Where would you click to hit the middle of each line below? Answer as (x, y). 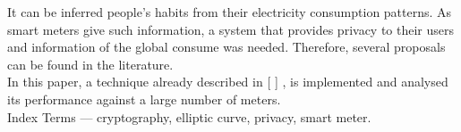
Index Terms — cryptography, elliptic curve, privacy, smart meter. (189, 116)
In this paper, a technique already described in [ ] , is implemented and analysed (228, 82)
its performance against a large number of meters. (144, 99)
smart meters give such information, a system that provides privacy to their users (231, 29)
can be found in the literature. (90, 64)
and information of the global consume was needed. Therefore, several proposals (226, 47)
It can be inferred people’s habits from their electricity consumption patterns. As (230, 12)
